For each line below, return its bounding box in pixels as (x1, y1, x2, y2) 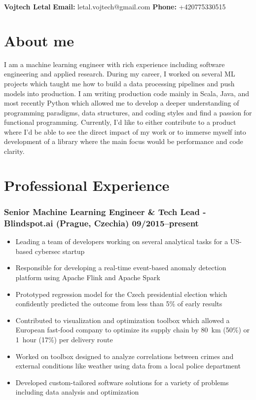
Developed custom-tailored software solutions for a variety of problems (15, 377, 229, 387)
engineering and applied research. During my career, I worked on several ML (4, 69, 235, 79)
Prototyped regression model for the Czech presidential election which (15, 289, 227, 299)
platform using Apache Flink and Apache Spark (15, 272, 160, 282)
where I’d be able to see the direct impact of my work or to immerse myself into (4, 126, 246, 137)
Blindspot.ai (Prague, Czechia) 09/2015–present (4, 217, 199, 229)
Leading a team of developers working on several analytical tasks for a (15, 236, 228, 247)
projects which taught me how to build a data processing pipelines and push (4, 78, 235, 88)
